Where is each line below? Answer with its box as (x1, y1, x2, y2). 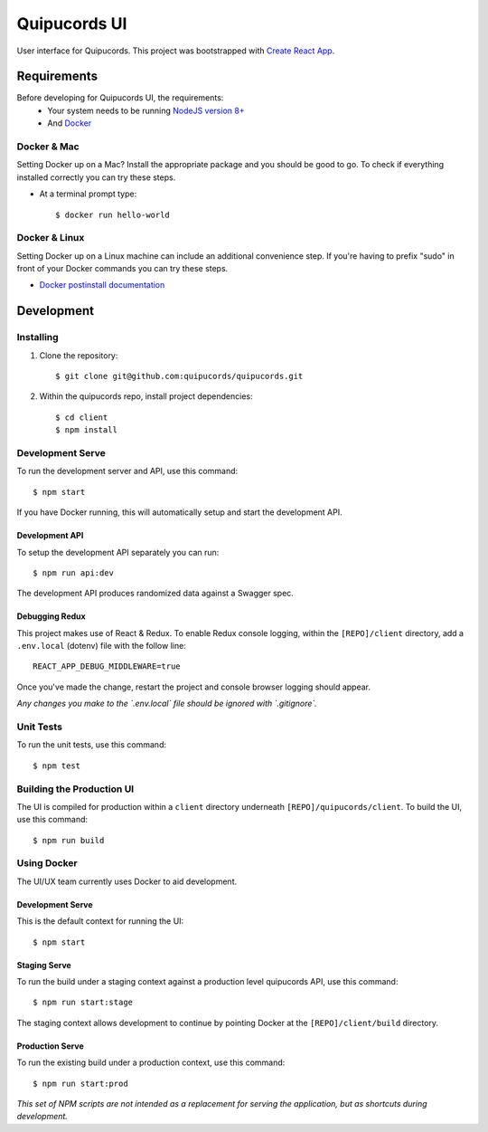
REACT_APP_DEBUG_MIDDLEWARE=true (33, 661, 181, 671)
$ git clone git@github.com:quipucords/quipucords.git (55, 371, 304, 382)
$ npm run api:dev (33, 567, 115, 578)
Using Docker (16, 857, 78, 870)
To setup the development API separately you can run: (16, 547, 220, 557)
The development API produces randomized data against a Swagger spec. (16, 588, 294, 599)
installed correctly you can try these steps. (16, 172, 176, 183)
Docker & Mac (16, 140, 80, 153)
